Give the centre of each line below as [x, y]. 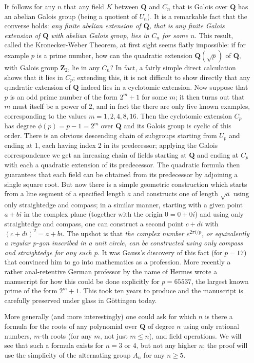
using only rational [211, 326]
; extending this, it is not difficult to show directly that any [161, 77]
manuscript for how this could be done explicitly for [82, 281]
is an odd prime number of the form [64, 96]
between [127, 6]
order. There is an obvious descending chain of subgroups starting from [111, 135]
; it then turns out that [210, 96]
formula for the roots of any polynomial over [71, 326]
